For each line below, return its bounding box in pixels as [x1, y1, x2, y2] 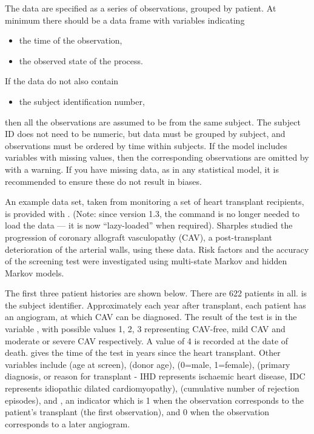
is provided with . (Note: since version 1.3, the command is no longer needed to [5, 207, 300, 219]
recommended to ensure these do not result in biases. [5, 175, 202, 187]
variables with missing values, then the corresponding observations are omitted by [5, 151, 309, 164]
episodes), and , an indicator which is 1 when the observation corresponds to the [5, 393, 304, 406]
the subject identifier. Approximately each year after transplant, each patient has [5, 298, 306, 311]
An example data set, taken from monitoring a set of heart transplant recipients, [5, 195, 304, 208]
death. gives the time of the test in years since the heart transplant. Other [5, 346, 281, 359]
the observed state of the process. [19, 54, 143, 67]
